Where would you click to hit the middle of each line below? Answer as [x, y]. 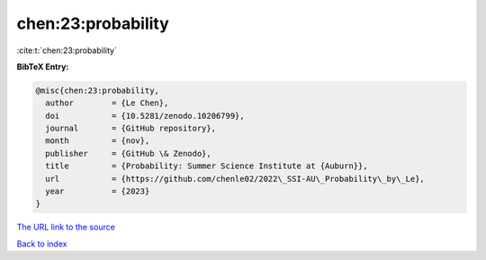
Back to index [42, 244]
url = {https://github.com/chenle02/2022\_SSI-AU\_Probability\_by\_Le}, [235, 179]
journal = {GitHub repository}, [130, 129]
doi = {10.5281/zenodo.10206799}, [145, 116]
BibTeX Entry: [43, 67]
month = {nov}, [98, 141]
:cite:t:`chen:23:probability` [67, 50]
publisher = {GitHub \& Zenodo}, [128, 153]
